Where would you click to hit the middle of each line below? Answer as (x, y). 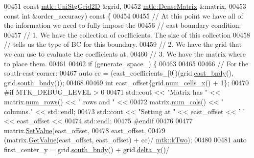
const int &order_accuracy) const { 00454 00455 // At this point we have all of (124, 15)
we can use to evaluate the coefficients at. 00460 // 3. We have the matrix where (125, 53)
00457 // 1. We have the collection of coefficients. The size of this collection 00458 (127, 34)
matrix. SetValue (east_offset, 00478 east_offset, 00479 (85, 130)
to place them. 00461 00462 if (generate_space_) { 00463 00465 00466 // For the (126, 63)
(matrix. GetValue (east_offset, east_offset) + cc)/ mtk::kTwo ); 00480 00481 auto (125, 140)
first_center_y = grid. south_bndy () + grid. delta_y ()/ (87, 149)
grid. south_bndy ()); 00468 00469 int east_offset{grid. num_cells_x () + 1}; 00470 (127, 82)
